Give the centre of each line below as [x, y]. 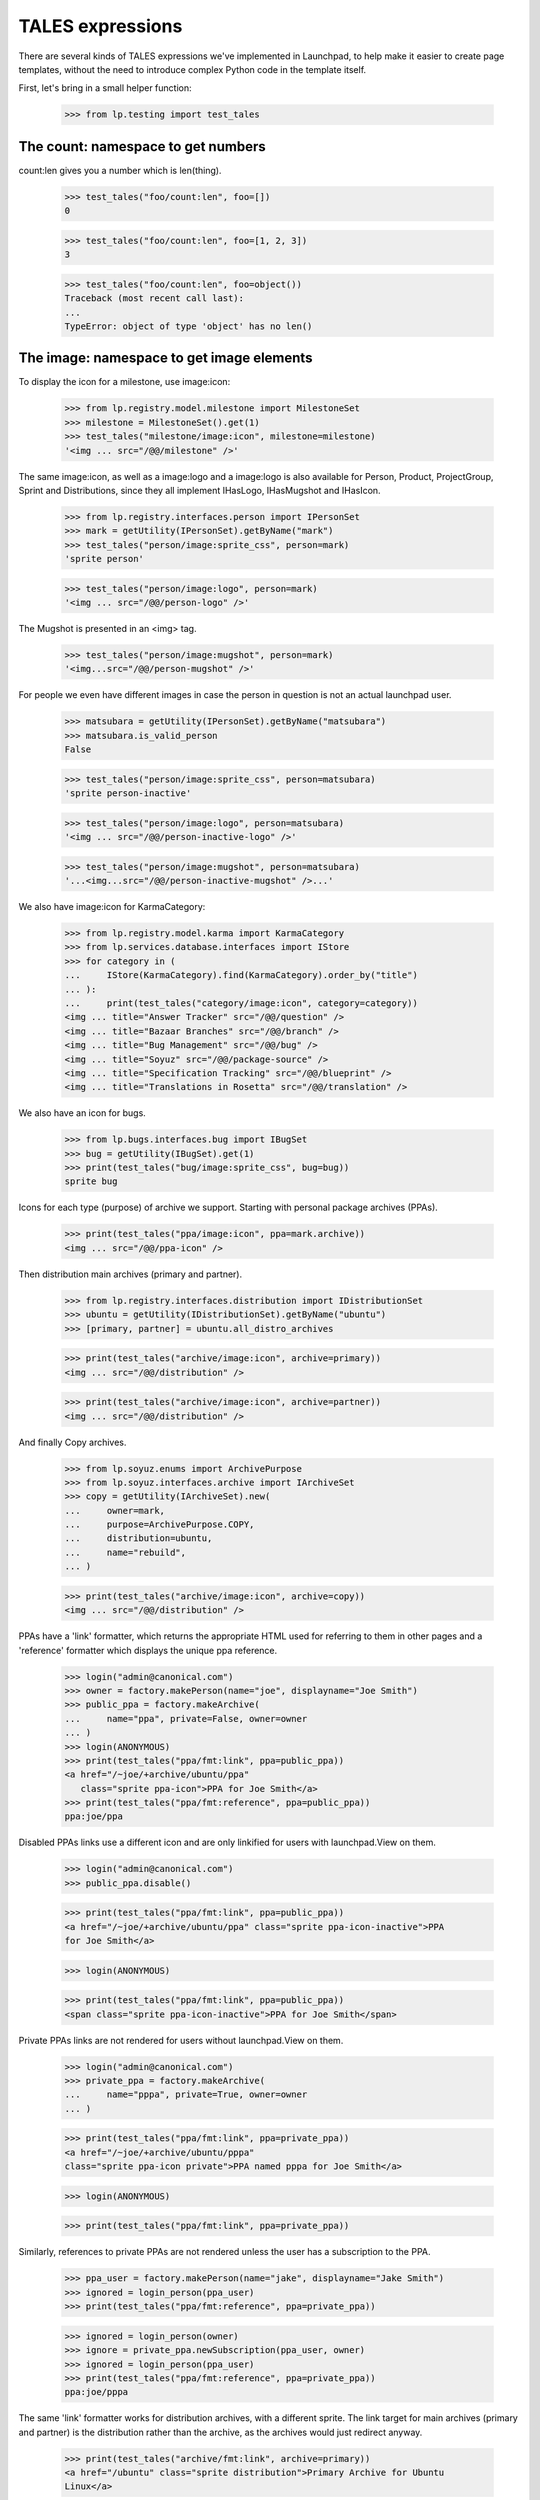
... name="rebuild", [125, 1552]
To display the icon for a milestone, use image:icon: [124, 382]
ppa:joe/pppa [96, 2392]
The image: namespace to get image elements [165, 358]
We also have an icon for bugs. [82, 1113]
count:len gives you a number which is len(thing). [120, 170]
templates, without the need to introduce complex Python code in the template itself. [192, 69]
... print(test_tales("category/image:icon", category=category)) [241, 1003]
